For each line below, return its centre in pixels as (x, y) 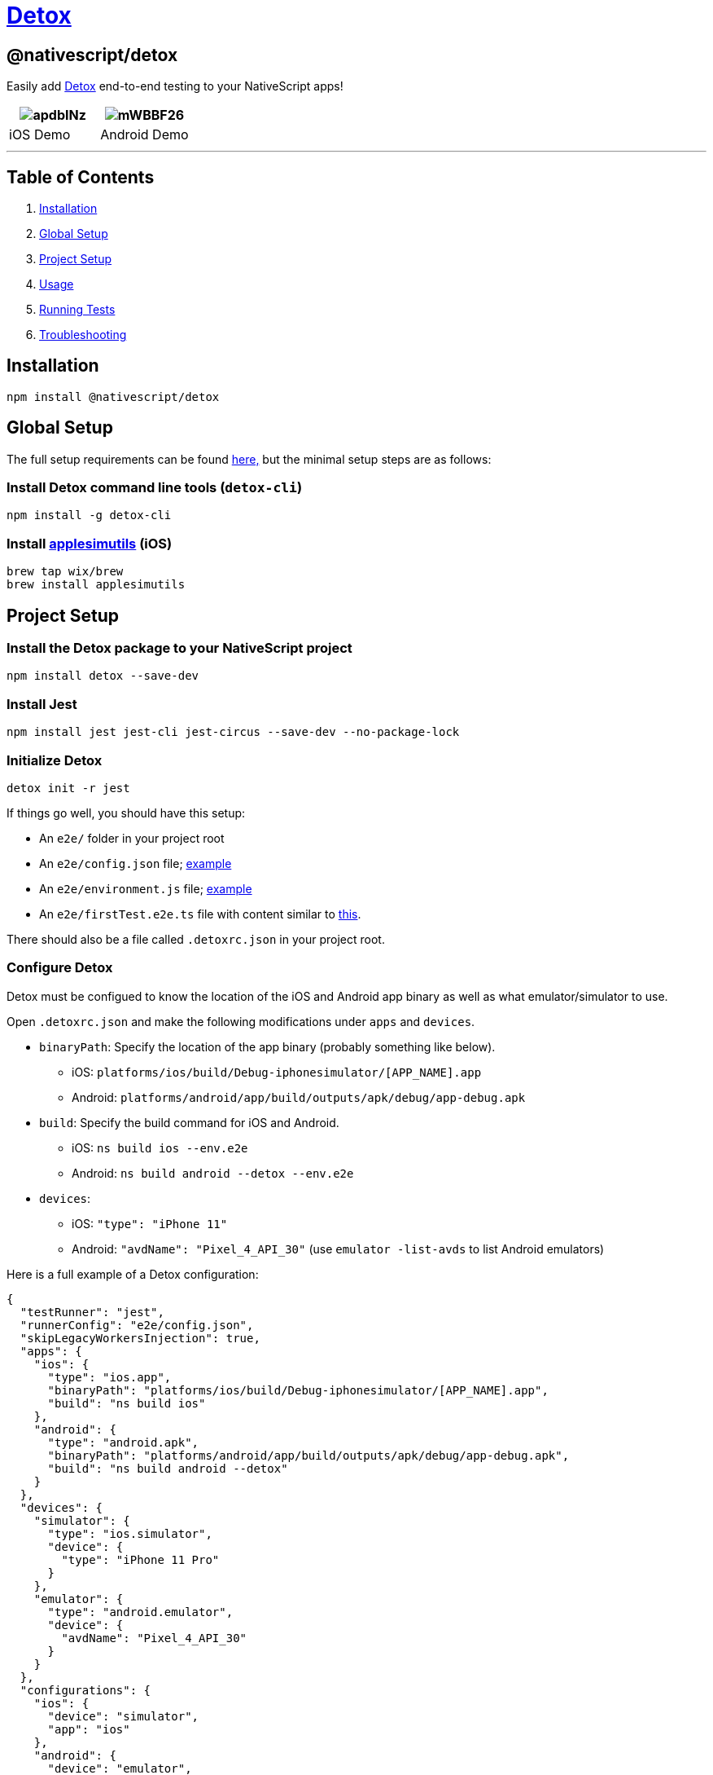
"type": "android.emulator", (140, 1612)
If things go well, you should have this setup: (126, 813)
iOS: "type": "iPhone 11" (150, 1223)
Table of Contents (81, 177)
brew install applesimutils (96, 585)
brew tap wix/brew (65, 572)
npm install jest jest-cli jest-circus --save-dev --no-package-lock (233, 732)
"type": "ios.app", (109, 1377)
